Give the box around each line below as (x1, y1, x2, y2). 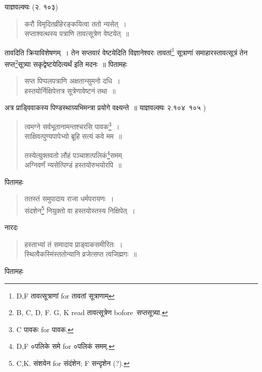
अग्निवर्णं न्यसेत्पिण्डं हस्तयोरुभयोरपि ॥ (24, 160, 122, 170)
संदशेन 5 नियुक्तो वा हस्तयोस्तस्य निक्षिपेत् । (24, 203, 135, 215)
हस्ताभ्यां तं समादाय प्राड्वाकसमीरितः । (24, 239, 123, 249)
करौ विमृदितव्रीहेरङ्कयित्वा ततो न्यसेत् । (24, 18, 127, 29)
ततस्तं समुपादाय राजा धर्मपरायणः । (24, 193, 114, 204)
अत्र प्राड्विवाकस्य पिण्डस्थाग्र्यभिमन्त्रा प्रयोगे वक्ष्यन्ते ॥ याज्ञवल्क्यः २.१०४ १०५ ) (5, 102, 206, 113)
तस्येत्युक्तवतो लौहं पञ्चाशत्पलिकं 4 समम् (24, 148, 122, 160)
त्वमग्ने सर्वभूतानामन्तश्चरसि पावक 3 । (24, 120, 120, 131)
